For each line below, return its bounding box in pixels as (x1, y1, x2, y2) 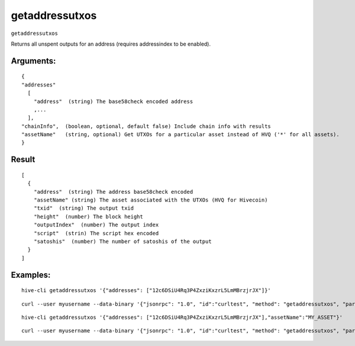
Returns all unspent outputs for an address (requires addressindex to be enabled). (11, 40, 211, 47)
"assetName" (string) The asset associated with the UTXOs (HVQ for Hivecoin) (33, 197, 268, 204)
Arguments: (11, 56, 56, 66)
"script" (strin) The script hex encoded (33, 230, 159, 236)
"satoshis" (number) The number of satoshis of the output (33, 238, 212, 245)
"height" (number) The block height (33, 213, 143, 220)
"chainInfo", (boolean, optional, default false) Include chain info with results (21, 123, 272, 130)
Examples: (11, 270, 51, 280)
